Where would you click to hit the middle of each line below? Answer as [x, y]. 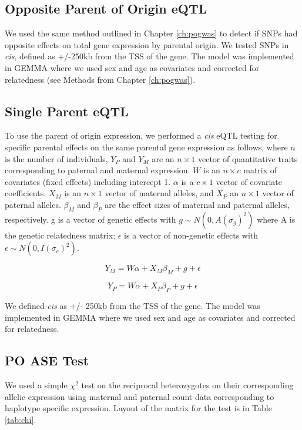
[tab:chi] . [21, 419]
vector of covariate [249, 181]
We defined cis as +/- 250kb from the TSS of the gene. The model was [132, 305]
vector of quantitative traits [248, 158]
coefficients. [26, 193]
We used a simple [36, 384]
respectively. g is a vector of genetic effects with [90, 219]
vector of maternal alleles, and [159, 193]
